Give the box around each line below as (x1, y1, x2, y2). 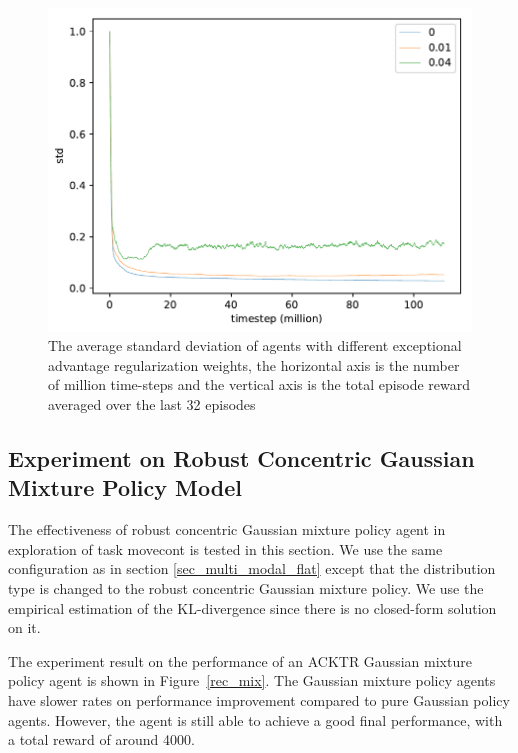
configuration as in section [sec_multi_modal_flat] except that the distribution (8, 558, 496, 579)
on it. (8, 617, 41, 638)
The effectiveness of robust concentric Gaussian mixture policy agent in (8, 519, 446, 540)
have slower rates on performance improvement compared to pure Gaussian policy (8, 689, 510, 710)
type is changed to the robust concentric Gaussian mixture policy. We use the (8, 578, 484, 599)
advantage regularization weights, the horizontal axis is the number (48, 354, 460, 375)
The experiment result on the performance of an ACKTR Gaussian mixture (8, 650, 472, 671)
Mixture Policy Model (8, 472, 242, 503)
